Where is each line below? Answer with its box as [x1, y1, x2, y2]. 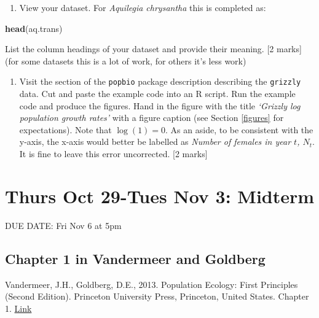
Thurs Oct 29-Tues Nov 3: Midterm [5, 183, 315, 208]
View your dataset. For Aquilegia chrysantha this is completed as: [19, 1, 266, 14]
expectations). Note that [19, 123, 112, 136]
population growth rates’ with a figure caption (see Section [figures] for [19, 111, 284, 124]
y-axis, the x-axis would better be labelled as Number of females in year [19, 135, 291, 148]
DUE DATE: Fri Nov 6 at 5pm [5, 219, 122, 231]
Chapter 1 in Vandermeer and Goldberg [5, 249, 266, 268]
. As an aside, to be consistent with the [165, 123, 313, 136]
